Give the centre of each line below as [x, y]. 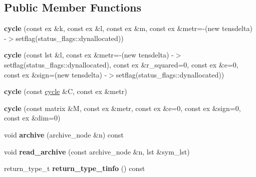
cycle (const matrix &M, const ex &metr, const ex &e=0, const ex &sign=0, [122, 108]
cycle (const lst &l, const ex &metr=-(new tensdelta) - [89, 55]
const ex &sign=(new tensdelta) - [56, 74]
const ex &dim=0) [32, 118]
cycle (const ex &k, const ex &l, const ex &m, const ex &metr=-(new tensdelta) [128, 28]
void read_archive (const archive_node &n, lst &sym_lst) [97, 151]
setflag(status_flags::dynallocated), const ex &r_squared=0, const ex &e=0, [121, 64]
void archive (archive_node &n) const [64, 134]
